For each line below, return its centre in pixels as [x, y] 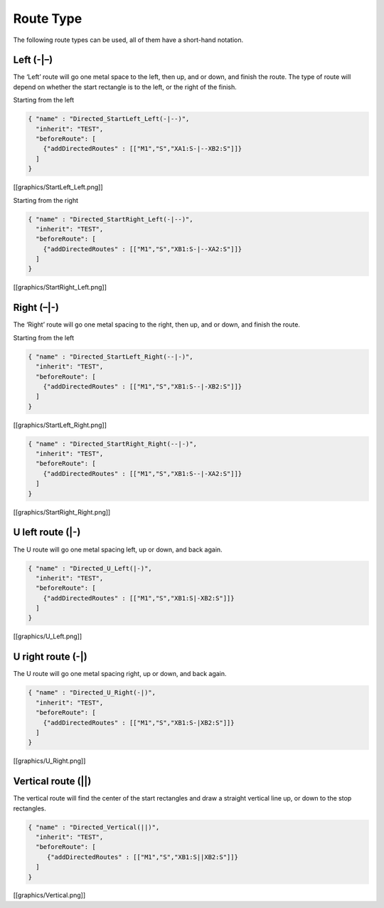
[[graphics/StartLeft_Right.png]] [60, 425]
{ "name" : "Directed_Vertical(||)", [94, 827]
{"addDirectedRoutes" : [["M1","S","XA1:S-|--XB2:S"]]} [143, 149]
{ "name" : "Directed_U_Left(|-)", [90, 568]
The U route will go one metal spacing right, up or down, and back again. [120, 674]
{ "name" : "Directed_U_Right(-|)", [92, 693]
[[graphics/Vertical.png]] [49, 895]
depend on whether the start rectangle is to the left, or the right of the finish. [125, 87]
